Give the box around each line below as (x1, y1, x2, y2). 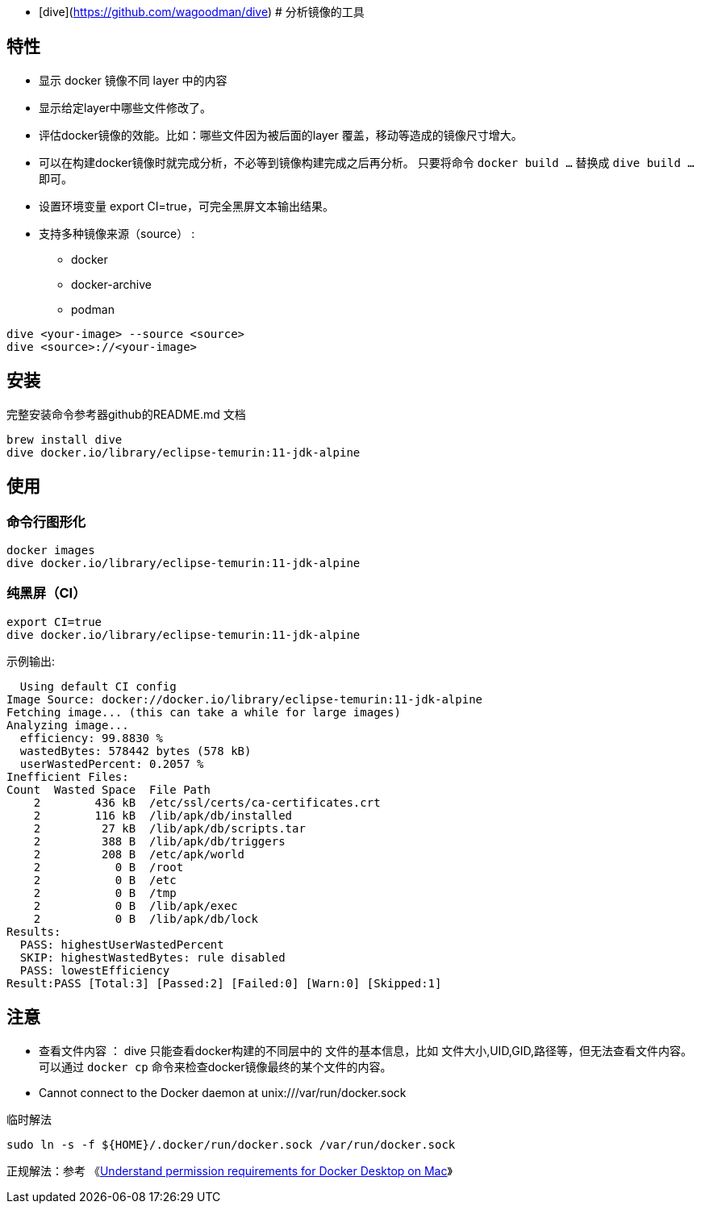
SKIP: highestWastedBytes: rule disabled (19, 950, 286, 964)
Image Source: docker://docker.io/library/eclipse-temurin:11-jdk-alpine (6, 692, 483, 706)
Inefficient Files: (6, 770, 129, 783)
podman (71, 302, 115, 316)
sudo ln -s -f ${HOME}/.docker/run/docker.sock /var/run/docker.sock (6, 1137, 456, 1151)
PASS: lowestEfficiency (19, 963, 170, 977)
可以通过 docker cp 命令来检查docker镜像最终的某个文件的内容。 (39, 1059, 392, 1074)
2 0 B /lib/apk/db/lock (33, 912, 258, 925)
